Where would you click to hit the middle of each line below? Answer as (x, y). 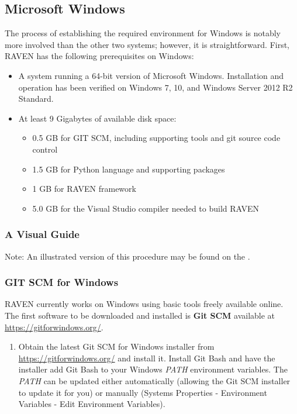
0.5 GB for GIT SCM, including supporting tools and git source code (156, 138)
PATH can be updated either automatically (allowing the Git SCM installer (154, 380)
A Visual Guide (42, 234)
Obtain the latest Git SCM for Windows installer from (116, 346)
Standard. (36, 99)
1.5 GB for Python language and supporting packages (129, 169)
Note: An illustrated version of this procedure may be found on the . (127, 256)
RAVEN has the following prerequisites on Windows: (99, 56)
